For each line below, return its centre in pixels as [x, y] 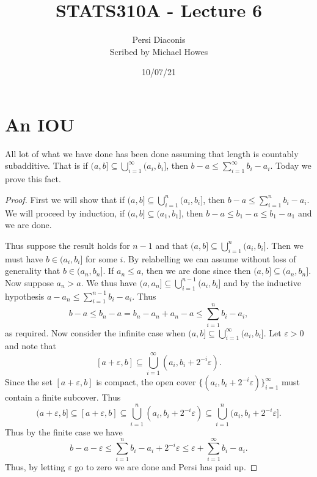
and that [172, 245]
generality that [33, 271]
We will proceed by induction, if [65, 213]
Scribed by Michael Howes [159, 51]
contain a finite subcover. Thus [63, 397]
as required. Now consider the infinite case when [95, 332]
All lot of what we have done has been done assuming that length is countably [152, 153]
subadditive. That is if [46, 165]
